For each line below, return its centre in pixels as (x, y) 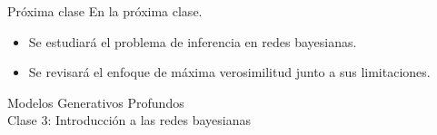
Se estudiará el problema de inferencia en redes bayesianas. (193, 41)
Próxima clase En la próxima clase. (105, 11)
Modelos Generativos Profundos (96, 102)
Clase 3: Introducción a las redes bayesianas (129, 120)
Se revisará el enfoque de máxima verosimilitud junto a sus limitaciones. (229, 72)
